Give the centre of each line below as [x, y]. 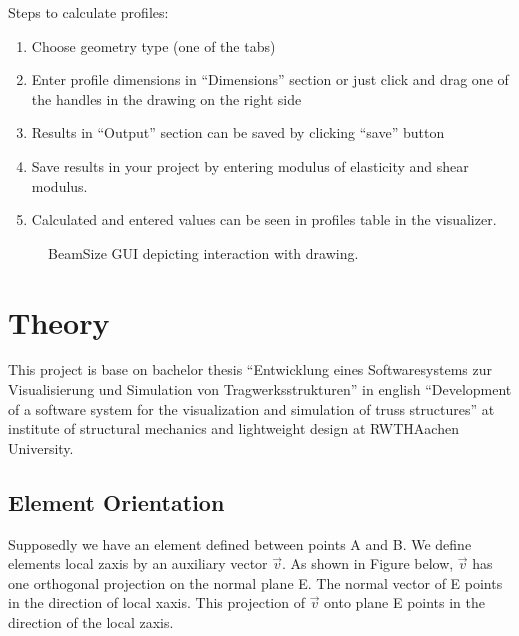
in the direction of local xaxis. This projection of [156, 602]
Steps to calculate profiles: [88, 12]
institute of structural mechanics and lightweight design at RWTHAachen [233, 428]
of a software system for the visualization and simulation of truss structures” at [251, 408]
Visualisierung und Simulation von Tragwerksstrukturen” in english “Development [260, 389]
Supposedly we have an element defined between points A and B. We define [240, 543]
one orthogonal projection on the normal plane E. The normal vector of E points [255, 582]
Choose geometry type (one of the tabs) [153, 45]
